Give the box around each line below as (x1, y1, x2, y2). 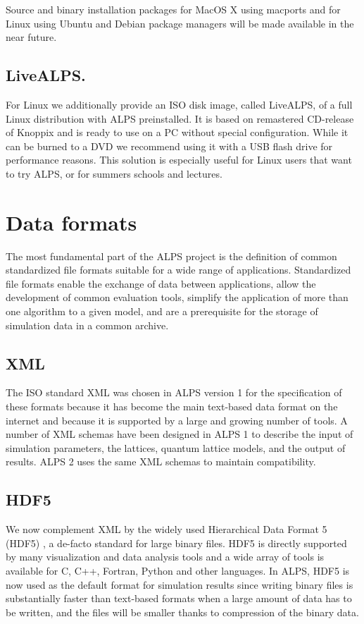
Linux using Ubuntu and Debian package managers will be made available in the (6, 16, 354, 30)
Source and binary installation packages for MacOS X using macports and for (6, 2, 341, 16)
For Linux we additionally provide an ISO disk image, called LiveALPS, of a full (6, 97, 353, 111)
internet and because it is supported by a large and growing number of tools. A (6, 412, 348, 427)
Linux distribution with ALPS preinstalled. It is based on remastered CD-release (6, 111, 354, 126)
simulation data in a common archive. (6, 317, 169, 332)
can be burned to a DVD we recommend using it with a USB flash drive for (6, 138, 333, 153)
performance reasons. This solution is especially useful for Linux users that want (6, 152, 352, 167)
